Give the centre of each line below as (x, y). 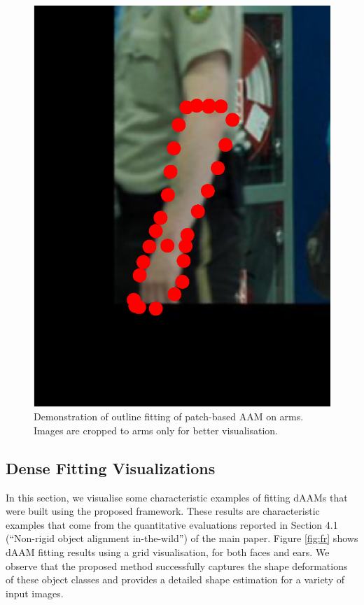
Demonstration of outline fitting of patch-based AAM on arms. (169, 417)
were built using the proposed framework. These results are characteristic (163, 511)
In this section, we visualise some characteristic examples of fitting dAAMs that (177, 497)
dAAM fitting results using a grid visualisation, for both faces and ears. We (168, 551)
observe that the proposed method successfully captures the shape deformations (177, 565)
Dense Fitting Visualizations (111, 468)
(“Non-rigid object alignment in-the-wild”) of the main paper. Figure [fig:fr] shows (182, 538)
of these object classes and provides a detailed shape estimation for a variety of (175, 579)
